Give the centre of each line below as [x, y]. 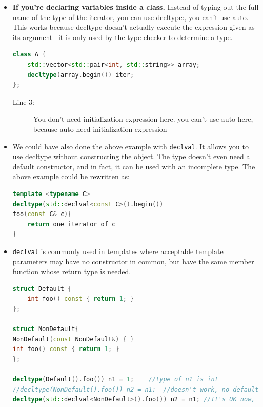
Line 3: [23, 101]
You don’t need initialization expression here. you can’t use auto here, [143, 119]
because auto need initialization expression [100, 129]
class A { [29, 55]
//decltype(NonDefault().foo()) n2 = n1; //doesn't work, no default [136, 389]
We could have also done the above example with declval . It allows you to [130, 146]
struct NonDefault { [46, 329]
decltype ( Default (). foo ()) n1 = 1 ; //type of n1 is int [115, 380]
